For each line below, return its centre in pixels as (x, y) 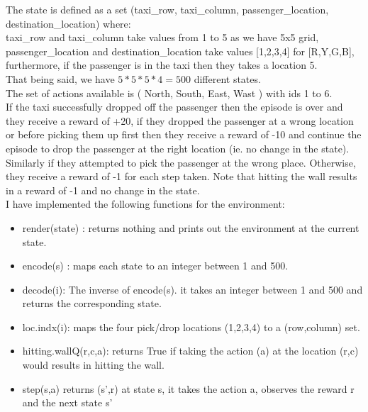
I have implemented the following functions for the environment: (145, 204)
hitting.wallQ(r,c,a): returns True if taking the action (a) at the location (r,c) (190, 351)
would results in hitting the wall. (93, 365)
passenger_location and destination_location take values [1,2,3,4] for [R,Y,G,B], (180, 51)
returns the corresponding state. (92, 303)
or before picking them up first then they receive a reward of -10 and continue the (184, 134)
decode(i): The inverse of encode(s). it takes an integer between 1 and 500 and (193, 289)
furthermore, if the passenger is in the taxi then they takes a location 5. (162, 65)
